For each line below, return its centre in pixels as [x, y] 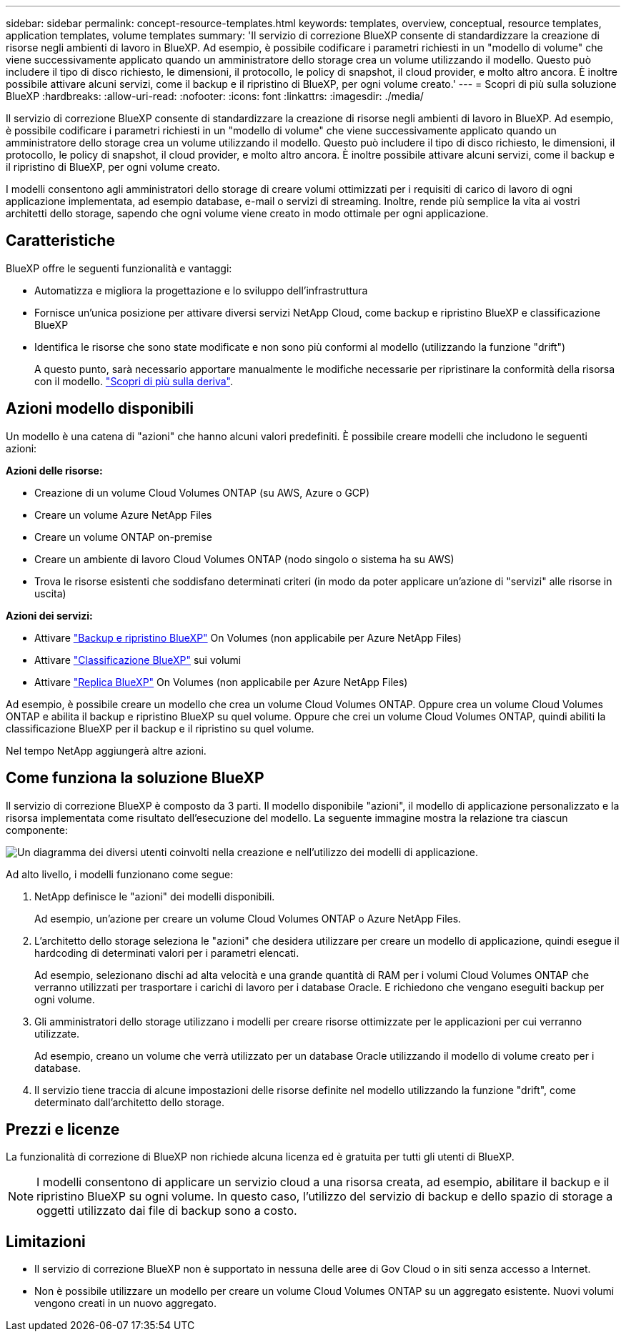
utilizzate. [57, 1033]
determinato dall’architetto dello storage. [129, 1102]
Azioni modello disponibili [100, 409]
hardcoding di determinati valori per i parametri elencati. [167, 953]
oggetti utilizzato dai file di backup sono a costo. [167, 1211]
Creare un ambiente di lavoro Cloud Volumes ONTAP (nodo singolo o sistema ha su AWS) [244, 559]
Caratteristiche [61, 241]
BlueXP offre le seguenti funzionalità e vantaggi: [119, 268]
